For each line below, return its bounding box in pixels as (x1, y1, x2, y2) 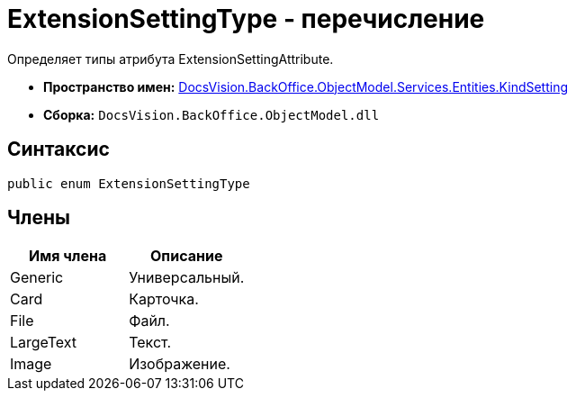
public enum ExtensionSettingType (7, 176, 250, 191)
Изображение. (129, 355, 230, 374)
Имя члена (28, 247, 107, 266)
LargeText (10, 333, 77, 352)
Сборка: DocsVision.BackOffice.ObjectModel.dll (43, 106, 380, 122)
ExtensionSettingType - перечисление (7, 4, 485, 34)
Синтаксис (7, 138, 110, 161)
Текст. (129, 333, 172, 352)
